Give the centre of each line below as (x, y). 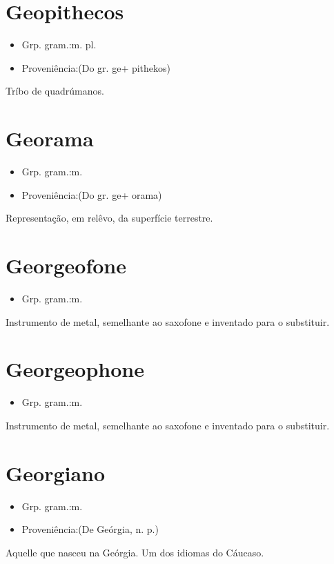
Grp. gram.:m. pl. (59, 45)
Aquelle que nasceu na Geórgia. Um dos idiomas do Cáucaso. (135, 552)
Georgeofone (66, 265)
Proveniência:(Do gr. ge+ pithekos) (96, 67)
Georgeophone (75, 369)
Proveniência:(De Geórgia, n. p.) (90, 529)
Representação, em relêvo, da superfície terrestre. (109, 218)
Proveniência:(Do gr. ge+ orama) (92, 194)
